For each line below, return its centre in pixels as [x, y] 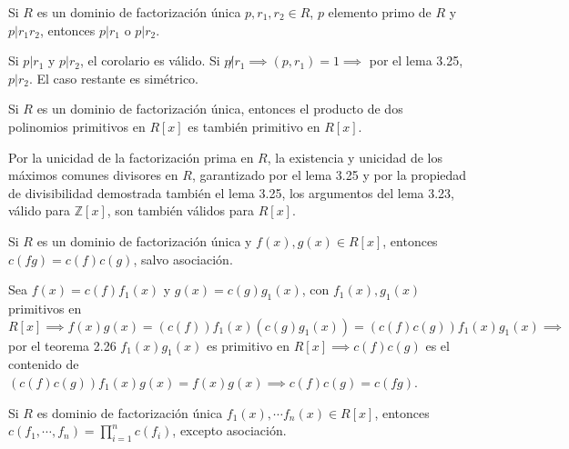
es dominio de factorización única [130, 412]
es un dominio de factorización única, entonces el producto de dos [220, 109]
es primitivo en [248, 345]
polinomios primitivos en [77, 126]
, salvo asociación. [183, 259]
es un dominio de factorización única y [144, 240]
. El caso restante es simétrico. [114, 78]
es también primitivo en [254, 126]
